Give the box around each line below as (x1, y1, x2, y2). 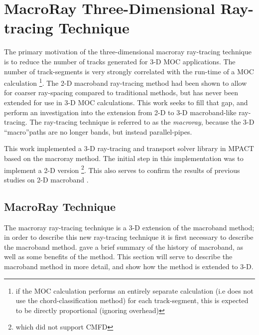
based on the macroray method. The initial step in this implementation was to (4, 153, 244, 163)
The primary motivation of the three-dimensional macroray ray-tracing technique (4, 46, 252, 57)
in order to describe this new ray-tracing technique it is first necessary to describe (4, 232, 254, 242)
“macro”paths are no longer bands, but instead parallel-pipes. (4, 126, 192, 137)
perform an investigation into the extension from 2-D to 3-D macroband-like (4, 107, 237, 117)
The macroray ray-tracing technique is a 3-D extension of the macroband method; (4, 222, 255, 232)
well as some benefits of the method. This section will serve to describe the (4, 251, 233, 262)
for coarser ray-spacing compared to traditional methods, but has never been (4, 87, 238, 98)
